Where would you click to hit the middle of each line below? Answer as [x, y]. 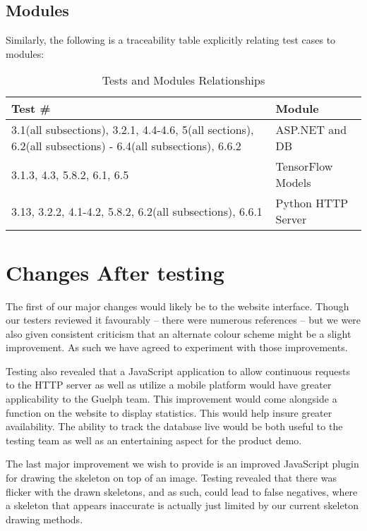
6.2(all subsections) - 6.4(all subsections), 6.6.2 [126, 146]
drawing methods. [44, 519]
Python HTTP [312, 203]
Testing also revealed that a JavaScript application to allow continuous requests [178, 371]
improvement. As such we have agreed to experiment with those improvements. [177, 347]
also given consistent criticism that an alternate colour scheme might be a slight [179, 333]
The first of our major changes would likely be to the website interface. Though [178, 306]
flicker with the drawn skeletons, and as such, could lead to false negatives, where [182, 491]
